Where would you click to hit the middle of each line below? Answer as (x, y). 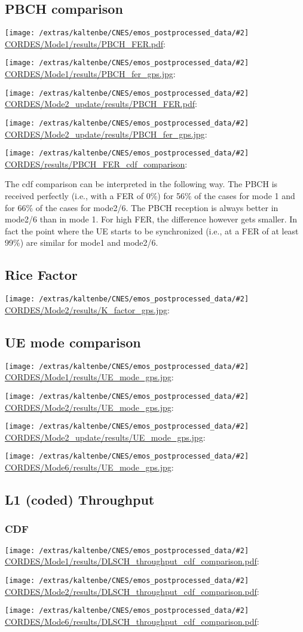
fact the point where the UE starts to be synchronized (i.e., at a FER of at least (152, 230)
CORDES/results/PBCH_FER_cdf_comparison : (96, 164)
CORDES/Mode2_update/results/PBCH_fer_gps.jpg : (106, 134)
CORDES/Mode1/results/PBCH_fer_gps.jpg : (90, 74)
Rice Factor (41, 275)
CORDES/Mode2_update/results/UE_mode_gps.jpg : (105, 437)
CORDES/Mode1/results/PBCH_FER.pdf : (85, 43)
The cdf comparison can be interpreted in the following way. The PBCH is (141, 184)
